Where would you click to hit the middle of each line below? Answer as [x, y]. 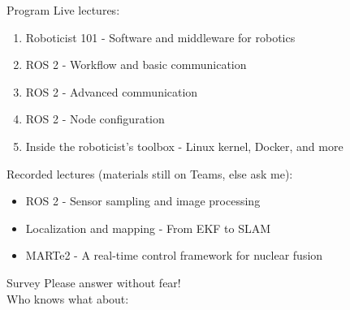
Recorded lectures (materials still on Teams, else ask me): [150, 173]
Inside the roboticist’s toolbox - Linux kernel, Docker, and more [184, 146]
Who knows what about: [68, 298]
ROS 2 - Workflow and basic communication [136, 65]
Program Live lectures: [63, 10]
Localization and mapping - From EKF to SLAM [148, 228]
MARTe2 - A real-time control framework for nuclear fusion [174, 255]
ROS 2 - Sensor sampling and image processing [143, 201]
